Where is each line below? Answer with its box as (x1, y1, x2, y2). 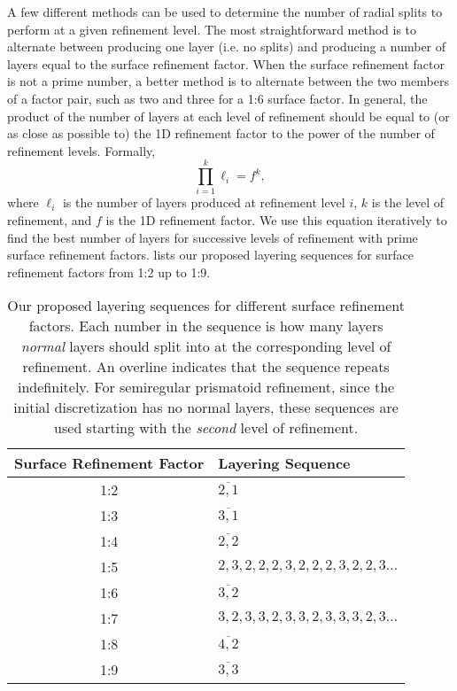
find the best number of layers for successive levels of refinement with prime (7, 228, 418, 246)
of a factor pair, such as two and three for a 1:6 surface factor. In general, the (7, 89, 428, 107)
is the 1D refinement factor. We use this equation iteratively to (105, 211, 447, 229)
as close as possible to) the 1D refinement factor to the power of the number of (7, 124, 435, 143)
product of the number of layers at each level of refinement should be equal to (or (7, 106, 450, 125)
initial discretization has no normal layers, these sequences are (13, 397, 399, 418)
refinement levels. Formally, (7, 141, 156, 159)
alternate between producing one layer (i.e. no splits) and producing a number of (7, 37, 446, 56)
